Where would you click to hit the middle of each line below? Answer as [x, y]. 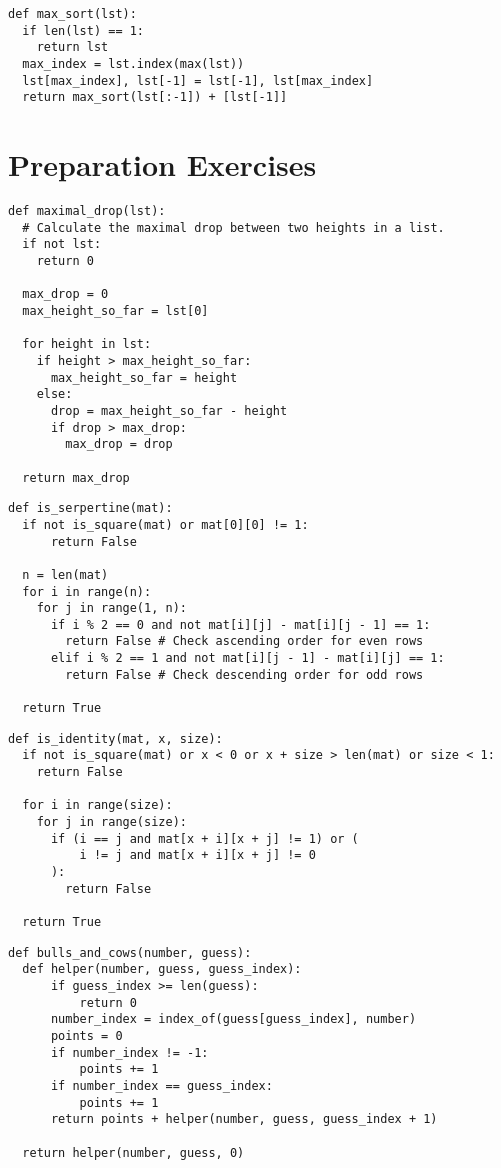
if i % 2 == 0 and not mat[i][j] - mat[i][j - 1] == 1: [240, 624]
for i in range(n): [87, 591]
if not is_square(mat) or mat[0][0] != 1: [165, 524]
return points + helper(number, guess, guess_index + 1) [244, 1119]
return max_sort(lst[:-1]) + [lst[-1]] [155, 97]
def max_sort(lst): [72, 14]
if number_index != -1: [129, 1052]
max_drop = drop [119, 444]
